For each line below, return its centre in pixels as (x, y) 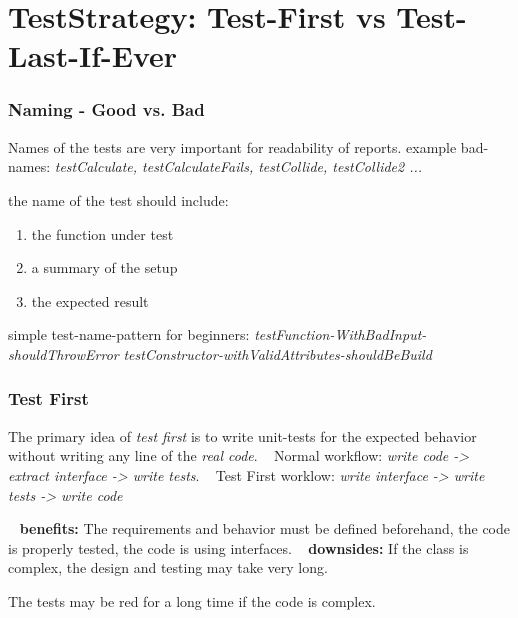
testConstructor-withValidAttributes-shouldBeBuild (277, 353)
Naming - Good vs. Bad (106, 109)
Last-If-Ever (93, 55)
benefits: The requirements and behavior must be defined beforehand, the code (265, 528)
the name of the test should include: (118, 199)
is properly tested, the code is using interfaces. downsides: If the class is (238, 547)
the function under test (102, 233)
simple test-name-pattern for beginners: (129, 334)
